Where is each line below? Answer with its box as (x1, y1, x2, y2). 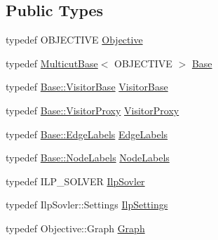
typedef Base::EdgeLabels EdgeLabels (6, 126, 168, 141)
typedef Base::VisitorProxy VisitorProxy (6, 102, 179, 117)
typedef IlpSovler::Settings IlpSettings (6, 197, 168, 212)
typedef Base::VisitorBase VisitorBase (6, 79, 168, 94)
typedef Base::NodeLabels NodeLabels (6, 150, 170, 165)
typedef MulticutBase (6, 55, 98, 70)
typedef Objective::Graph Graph (6, 220, 145, 235)
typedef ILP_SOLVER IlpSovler (6, 173, 145, 188)
